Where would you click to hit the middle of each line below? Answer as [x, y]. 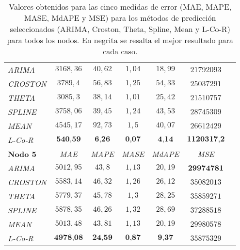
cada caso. [120, 51]
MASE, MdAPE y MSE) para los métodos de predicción [120, 18]
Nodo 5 [22, 154]
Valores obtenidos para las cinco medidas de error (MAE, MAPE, [120, 7]
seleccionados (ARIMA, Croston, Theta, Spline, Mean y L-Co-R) [120, 29]
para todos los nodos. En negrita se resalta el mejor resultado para [120, 40]
